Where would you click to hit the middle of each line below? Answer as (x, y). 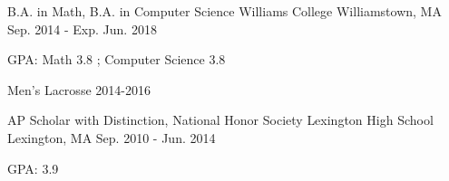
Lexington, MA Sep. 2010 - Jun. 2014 (112, 137)
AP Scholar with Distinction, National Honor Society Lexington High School (220, 120)
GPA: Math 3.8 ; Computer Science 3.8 (117, 59)
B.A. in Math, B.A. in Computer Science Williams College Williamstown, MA (224, 11)
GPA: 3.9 (33, 168)
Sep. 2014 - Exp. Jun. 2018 (82, 29)
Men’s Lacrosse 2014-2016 (79, 89)
